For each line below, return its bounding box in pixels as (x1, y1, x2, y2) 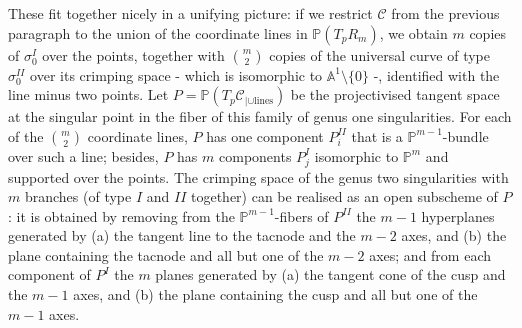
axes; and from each (369, 244, 492, 265)
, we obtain (379, 22, 448, 43)
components (219, 145, 292, 166)
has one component (206, 125, 324, 146)
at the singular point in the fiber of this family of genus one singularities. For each (8, 106, 512, 127)
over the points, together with (42, 44, 225, 65)
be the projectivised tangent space (290, 84, 500, 105)
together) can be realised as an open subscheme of (191, 186, 498, 207)
